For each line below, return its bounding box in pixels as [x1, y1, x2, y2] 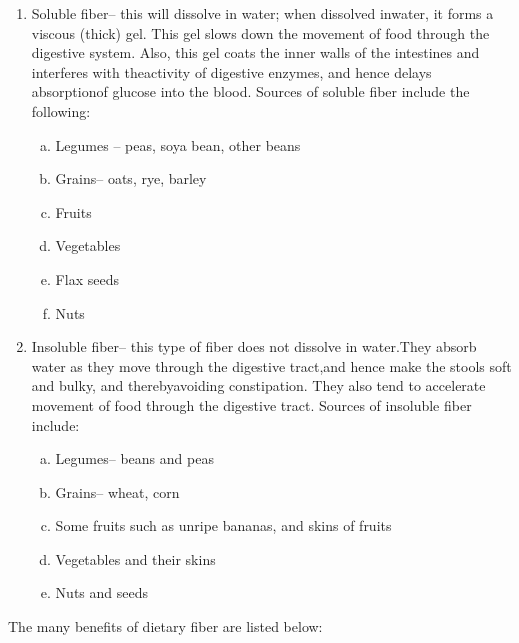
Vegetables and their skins [55, 548, 216, 569]
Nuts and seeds [55, 582, 148, 603]
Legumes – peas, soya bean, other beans [55, 134, 301, 155]
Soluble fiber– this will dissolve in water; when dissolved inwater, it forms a [31, 3, 494, 23]
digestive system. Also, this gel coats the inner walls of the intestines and [31, 42, 480, 63]
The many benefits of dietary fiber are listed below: [8, 616, 323, 637]
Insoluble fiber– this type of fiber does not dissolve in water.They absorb [31, 336, 477, 357]
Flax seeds [55, 268, 119, 289]
